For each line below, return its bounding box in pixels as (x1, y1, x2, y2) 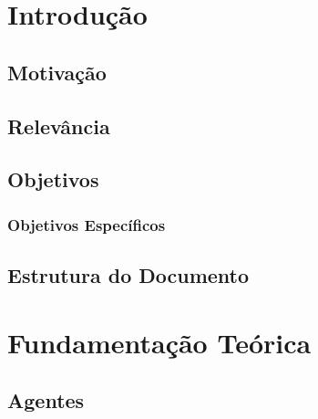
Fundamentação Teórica (7, 323, 312, 361)
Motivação (7, 58, 107, 86)
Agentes (7, 386, 85, 414)
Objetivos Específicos (7, 213, 166, 236)
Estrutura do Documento (7, 260, 250, 288)
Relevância (7, 111, 110, 140)
